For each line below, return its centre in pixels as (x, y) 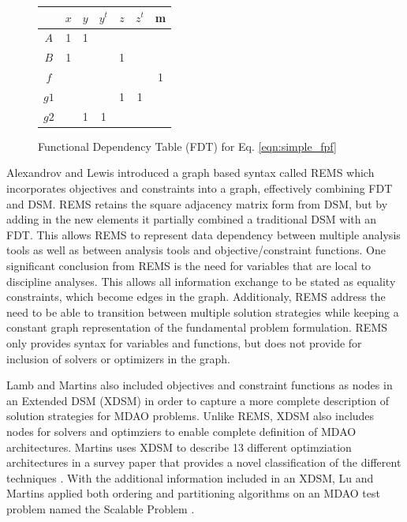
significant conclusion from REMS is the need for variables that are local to (189, 265)
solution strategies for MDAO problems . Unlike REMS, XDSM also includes (190, 416)
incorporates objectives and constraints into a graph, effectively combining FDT (200, 188)
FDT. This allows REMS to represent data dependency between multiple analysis (203, 234)
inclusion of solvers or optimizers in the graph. (118, 358)
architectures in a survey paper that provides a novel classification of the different (204, 462)
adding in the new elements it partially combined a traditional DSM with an (191, 219)
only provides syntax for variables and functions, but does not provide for (184, 342)
